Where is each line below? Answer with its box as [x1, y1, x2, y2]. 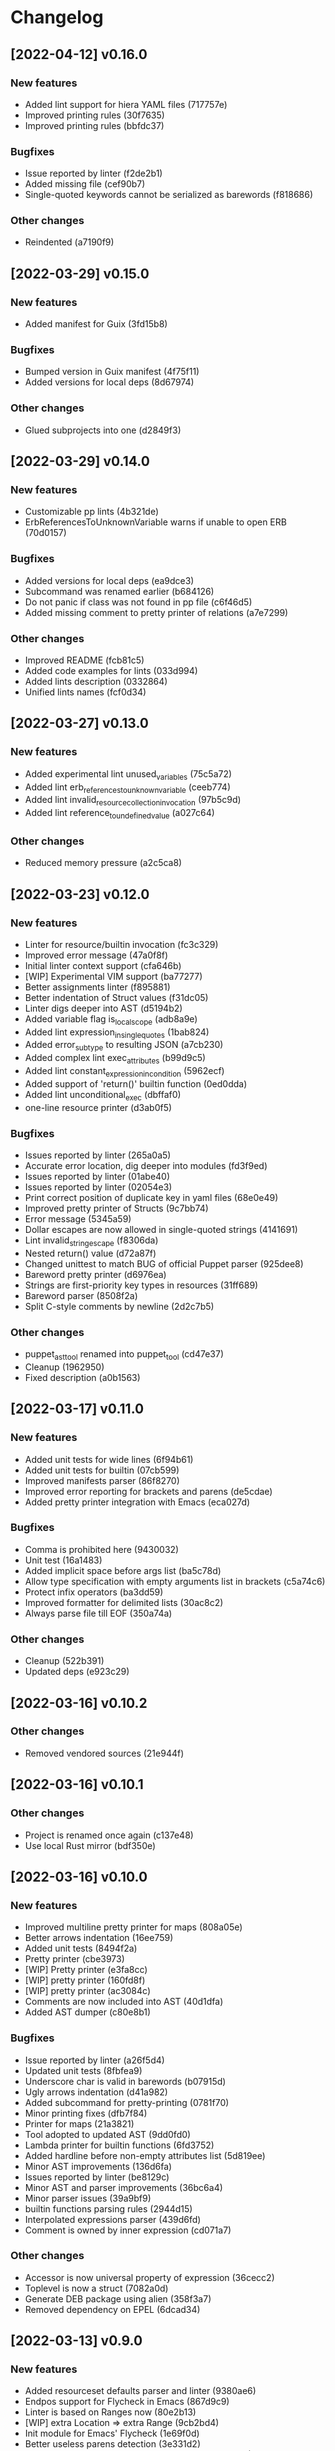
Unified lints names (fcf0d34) [24, 686, 147, 698]
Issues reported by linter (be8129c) [24, 2171, 170, 2183]
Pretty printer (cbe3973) [24, 1953, 125, 1965]
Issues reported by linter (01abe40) [24, 1170, 171, 1182]
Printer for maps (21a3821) [24, 2117, 135, 2130]
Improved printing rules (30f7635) [24, 109, 165, 121]
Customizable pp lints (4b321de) [24, 506, 160, 518]
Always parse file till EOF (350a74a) [24, 1607, 173, 1619]
